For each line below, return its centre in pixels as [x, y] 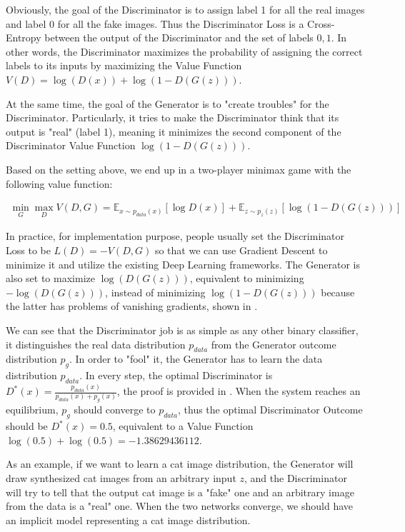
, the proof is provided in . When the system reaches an [239, 391]
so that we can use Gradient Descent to [241, 250]
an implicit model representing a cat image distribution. [128, 520]
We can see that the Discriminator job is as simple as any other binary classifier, [182, 330]
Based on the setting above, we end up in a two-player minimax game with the [179, 169]
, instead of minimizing [155, 292]
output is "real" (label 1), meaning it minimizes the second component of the [174, 131]
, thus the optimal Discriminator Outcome [270, 410]
